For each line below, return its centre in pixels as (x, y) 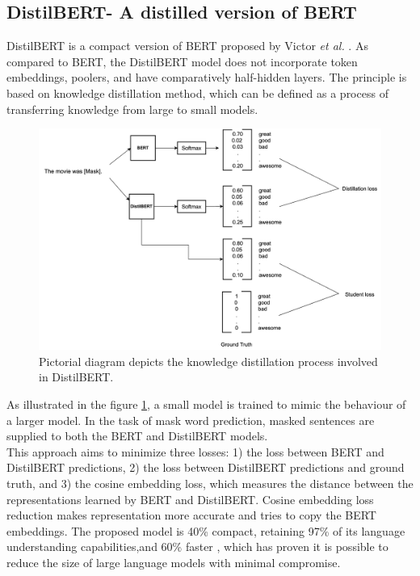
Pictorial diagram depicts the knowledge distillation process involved (208, 361)
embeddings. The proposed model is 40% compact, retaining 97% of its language (206, 530)
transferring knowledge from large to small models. (132, 109)
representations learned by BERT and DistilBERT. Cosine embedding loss (190, 499)
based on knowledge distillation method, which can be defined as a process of (197, 92)
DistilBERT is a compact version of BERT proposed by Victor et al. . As (187, 46)
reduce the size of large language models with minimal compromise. (174, 562)
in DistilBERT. (76, 377)
